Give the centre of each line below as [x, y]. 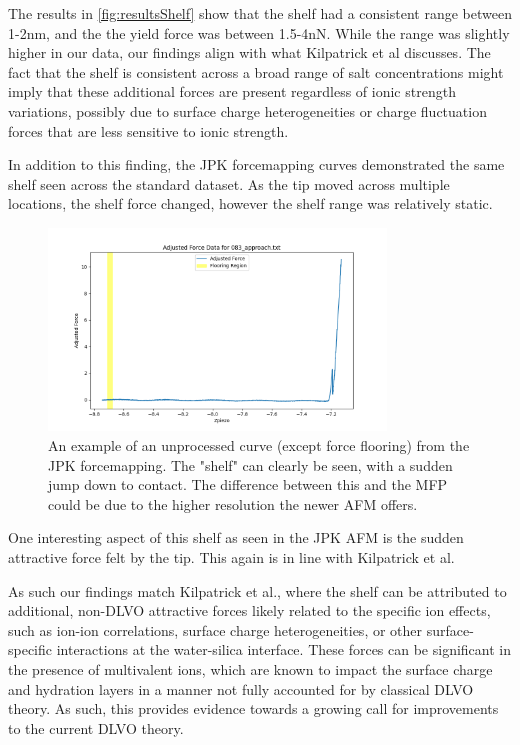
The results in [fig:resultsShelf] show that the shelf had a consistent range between [260, 13]
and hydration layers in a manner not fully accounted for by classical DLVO [241, 688]
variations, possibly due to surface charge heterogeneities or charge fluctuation [247, 110]
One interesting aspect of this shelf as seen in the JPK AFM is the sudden [236, 537]
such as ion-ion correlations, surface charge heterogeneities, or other [215, 629]
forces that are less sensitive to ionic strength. [148, 130]
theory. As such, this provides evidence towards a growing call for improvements [253, 708]
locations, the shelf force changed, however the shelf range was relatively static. [250, 203]
